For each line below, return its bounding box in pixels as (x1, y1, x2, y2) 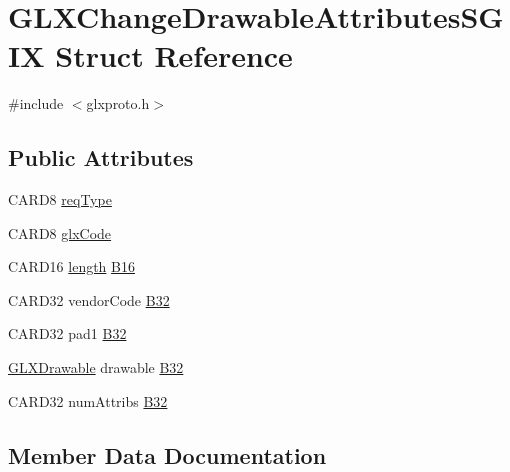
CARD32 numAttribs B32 (8, 390, 168, 411)
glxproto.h (86, 93, 150, 114)
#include (8, 93, 64, 114)
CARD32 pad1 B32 (8, 323, 127, 344)
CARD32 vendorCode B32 (8, 289, 170, 310)
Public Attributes (8, 142, 194, 173)
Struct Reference (55, 35, 293, 76)
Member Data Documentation (8, 439, 327, 470)
